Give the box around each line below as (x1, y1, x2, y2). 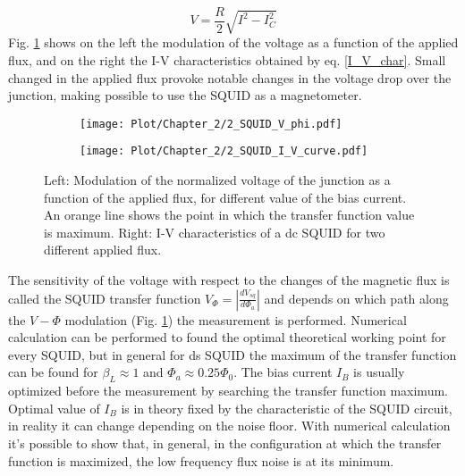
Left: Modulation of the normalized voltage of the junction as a (44, 171, 391, 189)
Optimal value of (8, 398, 100, 417)
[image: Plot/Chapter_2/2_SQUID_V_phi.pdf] (80, 117, 342, 130)
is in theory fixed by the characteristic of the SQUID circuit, (121, 398, 452, 417)
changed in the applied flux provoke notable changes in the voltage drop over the (8, 68, 452, 87)
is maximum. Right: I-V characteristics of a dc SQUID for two (44, 222, 385, 241)
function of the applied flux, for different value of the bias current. (44, 188, 407, 206)
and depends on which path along (264, 288, 449, 307)
